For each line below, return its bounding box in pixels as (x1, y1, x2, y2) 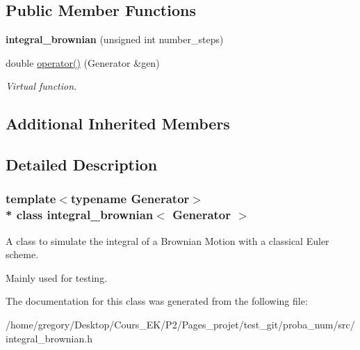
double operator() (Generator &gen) (6, 55, 160, 70)
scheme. (6, 247, 39, 262)
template (6, 190, 56, 207)
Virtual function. (6, 79, 77, 93)
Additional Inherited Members (6, 113, 230, 134)
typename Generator (70, 190, 190, 207)
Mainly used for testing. (6, 270, 108, 285)
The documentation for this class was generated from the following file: (6, 294, 308, 308)
